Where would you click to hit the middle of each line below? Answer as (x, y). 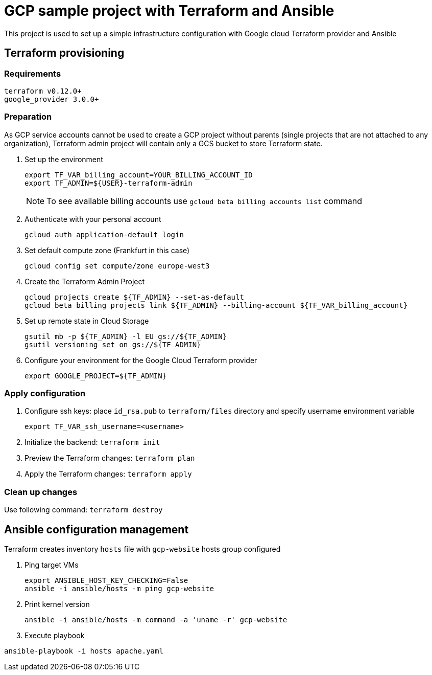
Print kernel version (57, 604)
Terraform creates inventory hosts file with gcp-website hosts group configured (142, 549)
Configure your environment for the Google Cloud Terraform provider (141, 360)
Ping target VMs (52, 565)
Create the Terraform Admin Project (85, 281)
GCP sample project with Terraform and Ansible (169, 11)
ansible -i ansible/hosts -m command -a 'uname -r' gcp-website (156, 620)
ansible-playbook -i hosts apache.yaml (84, 651)
